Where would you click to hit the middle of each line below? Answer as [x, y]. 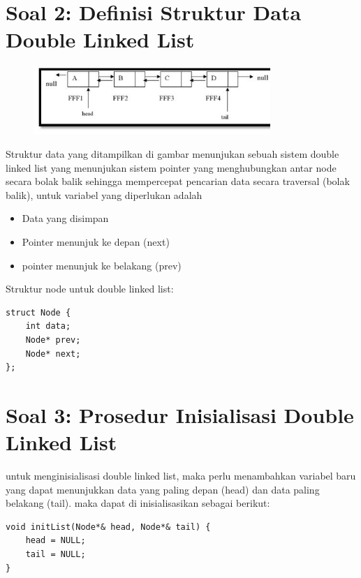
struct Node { [38, 312]
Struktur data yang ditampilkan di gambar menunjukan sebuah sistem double [172, 154]
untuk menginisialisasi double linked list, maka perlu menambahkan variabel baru [181, 476]
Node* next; [53, 354]
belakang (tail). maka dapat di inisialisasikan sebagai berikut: [138, 503]
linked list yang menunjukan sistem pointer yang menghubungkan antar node [171, 167]
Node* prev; [53, 340]
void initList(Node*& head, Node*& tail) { [108, 527]
